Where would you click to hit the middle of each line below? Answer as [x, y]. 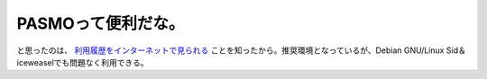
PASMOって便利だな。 [101, 23]
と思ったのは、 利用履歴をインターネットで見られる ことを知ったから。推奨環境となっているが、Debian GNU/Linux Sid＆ [241, 50]
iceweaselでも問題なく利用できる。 [83, 62]
